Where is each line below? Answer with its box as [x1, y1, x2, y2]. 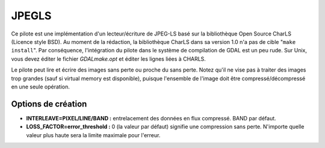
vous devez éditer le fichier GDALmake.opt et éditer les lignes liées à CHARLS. [11, 55, 206, 63]
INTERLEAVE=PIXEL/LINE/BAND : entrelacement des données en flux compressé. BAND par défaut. [26, 114, 276, 122]
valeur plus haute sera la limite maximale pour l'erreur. [26, 131, 161, 138]
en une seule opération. [11, 83, 70, 90]
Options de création [11, 99, 87, 109]
